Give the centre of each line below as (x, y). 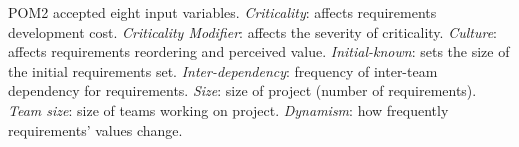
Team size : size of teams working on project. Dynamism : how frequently (228, 109)
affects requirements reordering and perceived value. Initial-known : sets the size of (259, 51)
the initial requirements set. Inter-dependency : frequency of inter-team (223, 70)
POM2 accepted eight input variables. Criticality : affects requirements (222, 12)
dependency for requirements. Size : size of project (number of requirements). (242, 90)
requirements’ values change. (95, 129)
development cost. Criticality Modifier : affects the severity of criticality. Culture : (252, 31)
